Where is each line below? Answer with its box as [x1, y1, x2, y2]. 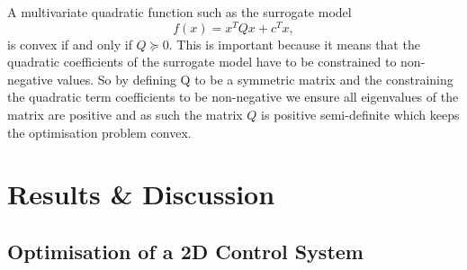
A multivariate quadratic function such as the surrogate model [7, 3, 352, 21]
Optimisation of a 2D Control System [7, 238, 364, 265]
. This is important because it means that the [168, 34, 420, 53]
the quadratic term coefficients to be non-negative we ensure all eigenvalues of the [7, 87, 459, 106]
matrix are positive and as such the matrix [7, 105, 243, 124]
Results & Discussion [7, 175, 275, 212]
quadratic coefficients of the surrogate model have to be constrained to [7, 52, 397, 71]
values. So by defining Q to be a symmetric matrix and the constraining [57, 69, 454, 88]
